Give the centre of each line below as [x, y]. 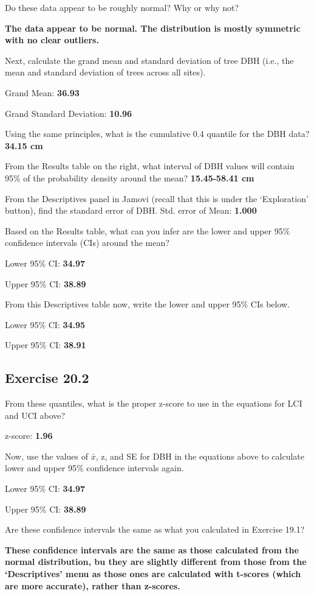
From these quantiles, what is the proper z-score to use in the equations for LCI [154, 403]
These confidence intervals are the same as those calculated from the [152, 549]
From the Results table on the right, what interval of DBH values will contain [150, 166]
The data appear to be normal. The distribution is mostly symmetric [153, 28]
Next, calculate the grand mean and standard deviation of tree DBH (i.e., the [149, 60]
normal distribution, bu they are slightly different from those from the [156, 562]
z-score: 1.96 [29, 436]
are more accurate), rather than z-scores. [93, 585]
